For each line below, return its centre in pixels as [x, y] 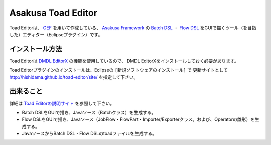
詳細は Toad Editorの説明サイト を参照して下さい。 [62, 103]
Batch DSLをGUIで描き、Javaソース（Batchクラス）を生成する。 [89, 112]
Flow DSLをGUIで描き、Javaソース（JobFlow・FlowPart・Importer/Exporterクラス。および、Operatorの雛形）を [139, 119]
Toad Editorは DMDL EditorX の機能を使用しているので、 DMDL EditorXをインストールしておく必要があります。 [124, 61]
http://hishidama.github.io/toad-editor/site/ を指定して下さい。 [74, 77]
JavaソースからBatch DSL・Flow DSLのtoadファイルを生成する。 [89, 134]
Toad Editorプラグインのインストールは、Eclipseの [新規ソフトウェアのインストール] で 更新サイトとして [119, 70]
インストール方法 [36, 49]
